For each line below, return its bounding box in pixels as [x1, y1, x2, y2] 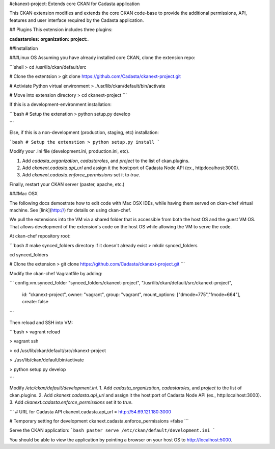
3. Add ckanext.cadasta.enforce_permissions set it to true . [9, 399, 133, 405]
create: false [22, 298, 48, 304]
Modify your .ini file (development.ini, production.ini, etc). [9, 148, 130, 154]
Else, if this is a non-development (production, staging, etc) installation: [9, 129, 159, 136]
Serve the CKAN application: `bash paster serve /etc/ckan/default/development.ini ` [9, 427, 216, 433]
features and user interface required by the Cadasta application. [9, 17, 144, 23]
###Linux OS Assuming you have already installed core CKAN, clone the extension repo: [9, 55, 196, 61]
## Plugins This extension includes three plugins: [9, 27, 113, 33]
